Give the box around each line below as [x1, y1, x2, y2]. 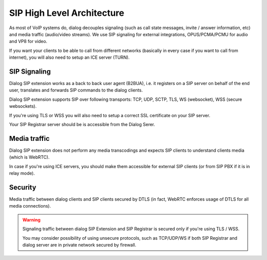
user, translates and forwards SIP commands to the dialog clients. [9, 87, 143, 93]
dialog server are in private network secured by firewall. [22, 242, 136, 248]
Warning [22, 217, 41, 222]
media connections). [9, 203, 51, 209]
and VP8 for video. [9, 39, 47, 44]
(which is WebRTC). [9, 154, 49, 160]
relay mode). [9, 171, 35, 176]
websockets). [9, 103, 37, 109]
